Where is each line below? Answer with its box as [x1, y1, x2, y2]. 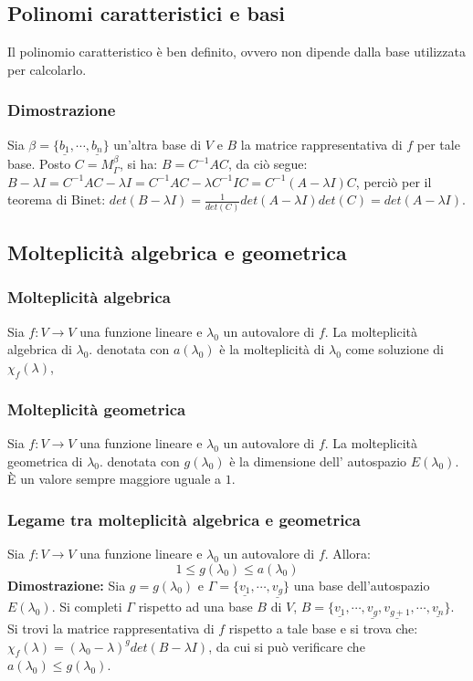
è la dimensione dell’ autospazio [229, 451, 407, 470]
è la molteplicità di [219, 340, 325, 359]
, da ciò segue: [228, 154, 308, 173]
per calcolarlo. [7, 59, 87, 79]
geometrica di [7, 451, 83, 470]
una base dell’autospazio [293, 575, 430, 594]
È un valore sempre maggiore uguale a [7, 469, 222, 488]
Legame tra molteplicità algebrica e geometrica [7, 508, 361, 530]
